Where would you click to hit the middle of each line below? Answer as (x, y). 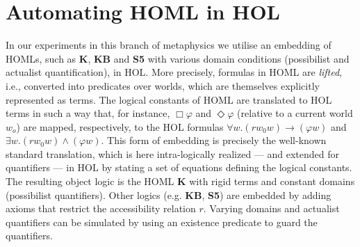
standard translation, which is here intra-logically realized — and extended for (173, 153)
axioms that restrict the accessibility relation (101, 208)
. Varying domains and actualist (271, 208)
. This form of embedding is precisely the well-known (214, 140)
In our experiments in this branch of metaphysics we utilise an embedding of (169, 45)
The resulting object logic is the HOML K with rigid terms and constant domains (180, 181)
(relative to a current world (295, 113)
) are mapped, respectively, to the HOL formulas (120, 126)
